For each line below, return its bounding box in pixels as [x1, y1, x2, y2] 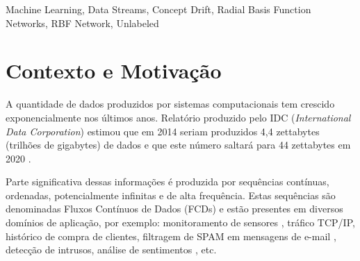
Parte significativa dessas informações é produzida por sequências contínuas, [6, 174, 329, 189]
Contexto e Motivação [6, 56, 222, 85]
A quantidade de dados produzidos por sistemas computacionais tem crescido [6, 96, 335, 111]
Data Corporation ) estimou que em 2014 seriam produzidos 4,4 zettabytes [6, 124, 320, 138]
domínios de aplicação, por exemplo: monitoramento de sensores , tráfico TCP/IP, [6, 215, 355, 230]
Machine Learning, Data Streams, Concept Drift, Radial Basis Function [6, 2, 311, 16]
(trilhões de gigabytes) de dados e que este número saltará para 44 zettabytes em [6, 137, 351, 152]
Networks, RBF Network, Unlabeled [6, 15, 159, 30]
